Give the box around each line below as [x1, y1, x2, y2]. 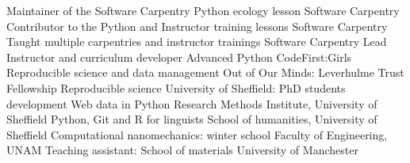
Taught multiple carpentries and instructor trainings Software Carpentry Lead [6, 33, 387, 50]
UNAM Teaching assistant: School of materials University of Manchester [6, 142, 358, 158]
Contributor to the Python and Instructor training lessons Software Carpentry [6, 17, 388, 34]
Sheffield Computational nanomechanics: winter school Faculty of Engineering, [6, 126, 388, 142]
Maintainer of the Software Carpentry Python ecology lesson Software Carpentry [6, 2, 400, 18]
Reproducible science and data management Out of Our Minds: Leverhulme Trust [6, 64, 404, 81]
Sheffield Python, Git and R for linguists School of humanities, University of [6, 111, 377, 127]
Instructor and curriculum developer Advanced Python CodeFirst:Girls [6, 48, 352, 65]
